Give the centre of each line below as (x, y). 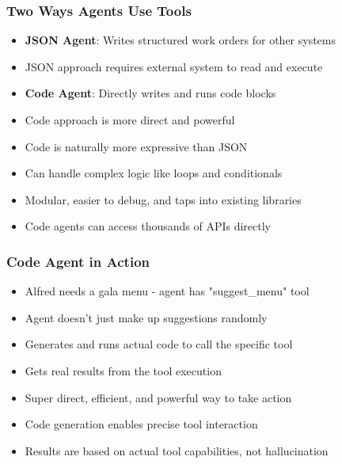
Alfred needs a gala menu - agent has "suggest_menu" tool (167, 291)
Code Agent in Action (78, 261)
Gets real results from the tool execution (123, 370)
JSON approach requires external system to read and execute (174, 66)
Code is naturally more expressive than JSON (136, 146)
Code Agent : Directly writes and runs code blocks (150, 93)
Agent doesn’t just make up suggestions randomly (146, 317)
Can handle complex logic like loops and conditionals (154, 173)
